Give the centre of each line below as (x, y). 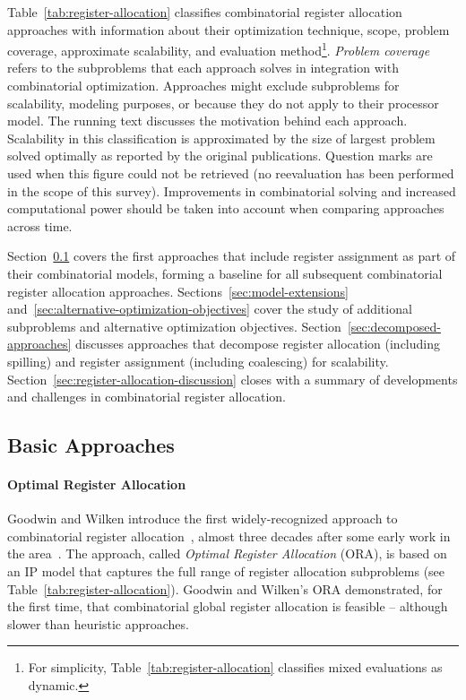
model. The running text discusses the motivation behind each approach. (207, 121)
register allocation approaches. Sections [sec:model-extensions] (178, 291)
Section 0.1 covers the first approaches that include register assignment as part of (232, 256)
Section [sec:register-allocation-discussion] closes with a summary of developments (233, 379)
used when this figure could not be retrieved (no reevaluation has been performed (231, 173)
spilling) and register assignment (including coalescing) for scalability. (198, 361)
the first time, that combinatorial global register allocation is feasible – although (228, 606)
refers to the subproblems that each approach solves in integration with (203, 68)
